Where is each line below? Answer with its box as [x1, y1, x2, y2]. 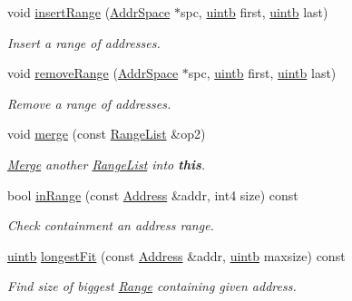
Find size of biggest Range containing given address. [7, 277, 297, 296]
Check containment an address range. [7, 216, 214, 235]
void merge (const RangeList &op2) [7, 124, 206, 143]
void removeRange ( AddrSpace [7, 63, 179, 83]
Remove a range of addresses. [7, 93, 171, 112]
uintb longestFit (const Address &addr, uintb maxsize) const [7, 246, 346, 265]
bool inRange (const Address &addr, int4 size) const [7, 185, 298, 204]
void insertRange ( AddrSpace [7, 3, 171, 21]
